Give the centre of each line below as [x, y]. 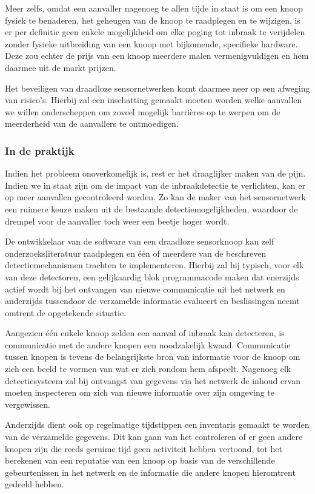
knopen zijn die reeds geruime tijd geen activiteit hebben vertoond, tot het [144, 448]
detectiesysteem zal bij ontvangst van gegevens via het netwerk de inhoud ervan [153, 380]
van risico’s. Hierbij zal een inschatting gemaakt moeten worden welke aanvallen [154, 100]
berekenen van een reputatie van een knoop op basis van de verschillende [140, 460]
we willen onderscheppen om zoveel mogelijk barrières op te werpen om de [143, 111]
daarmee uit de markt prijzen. [61, 67]
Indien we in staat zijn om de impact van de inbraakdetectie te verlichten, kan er [155, 185]
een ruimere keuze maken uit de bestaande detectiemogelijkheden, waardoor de [151, 208]
